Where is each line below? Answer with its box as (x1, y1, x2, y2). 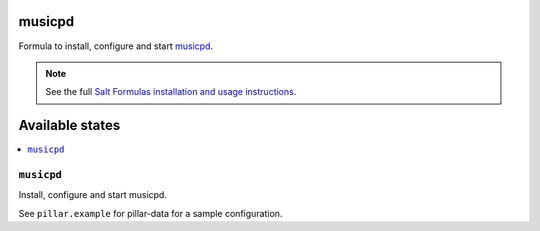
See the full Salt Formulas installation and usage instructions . (45, 86, 297, 98)
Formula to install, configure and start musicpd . (18, 40, 214, 52)
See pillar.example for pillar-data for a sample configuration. (18, 207, 283, 219)
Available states (18, 117, 121, 134)
